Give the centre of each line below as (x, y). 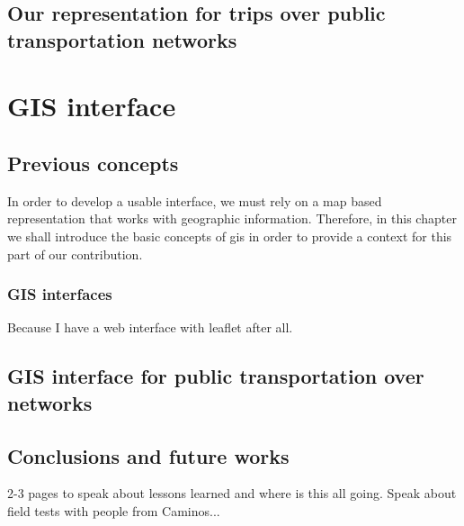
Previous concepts (93, 163)
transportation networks (122, 39)
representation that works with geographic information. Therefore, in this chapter (232, 218)
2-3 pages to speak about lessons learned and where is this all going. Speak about (232, 493)
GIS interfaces (60, 294)
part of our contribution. (75, 254)
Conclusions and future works (148, 455)
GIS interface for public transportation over (216, 376)
